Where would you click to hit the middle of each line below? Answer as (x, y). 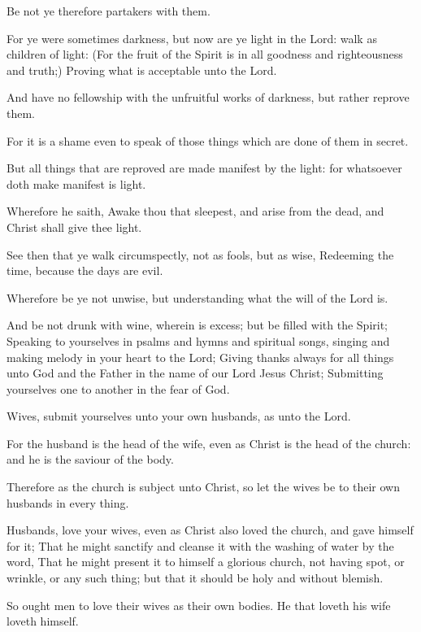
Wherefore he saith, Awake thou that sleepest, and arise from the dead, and (195, 211)
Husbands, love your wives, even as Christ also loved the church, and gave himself (210, 530)
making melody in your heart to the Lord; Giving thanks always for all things (200, 357)
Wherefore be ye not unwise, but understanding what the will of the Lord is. (197, 297)
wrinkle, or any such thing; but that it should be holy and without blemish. (195, 578)
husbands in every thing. (68, 502)
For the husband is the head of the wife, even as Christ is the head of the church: (209, 443)
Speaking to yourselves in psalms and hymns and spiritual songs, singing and (198, 340)
